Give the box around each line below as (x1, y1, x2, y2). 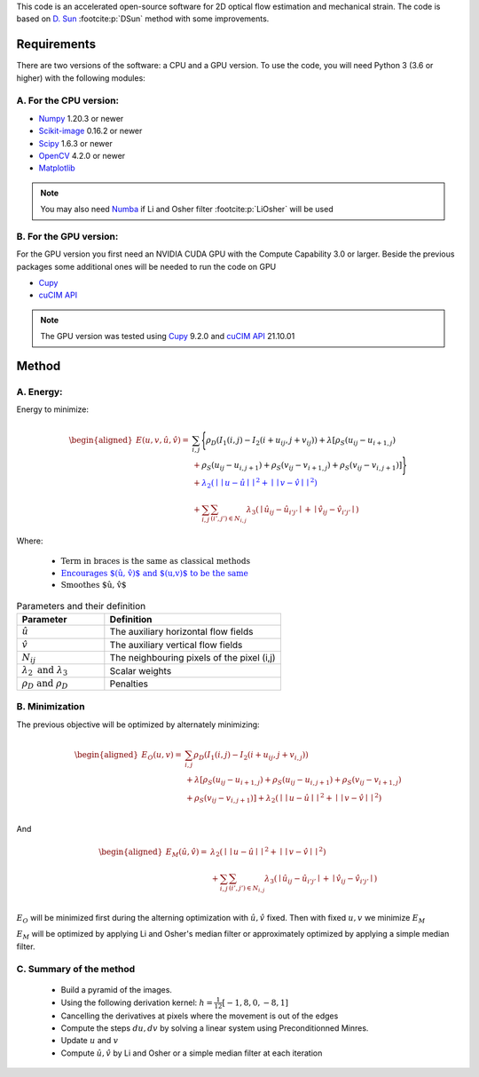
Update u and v (60, 1035, 119, 1046)
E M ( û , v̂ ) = (165, 847, 208, 859)
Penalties (109, 677, 148, 690)
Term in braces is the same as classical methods (60, 556, 251, 566)
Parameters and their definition (16, 599, 146, 612)
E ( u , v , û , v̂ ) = (136, 435, 190, 445)
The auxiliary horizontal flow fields (109, 626, 254, 638)
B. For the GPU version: (16, 230, 119, 242)
